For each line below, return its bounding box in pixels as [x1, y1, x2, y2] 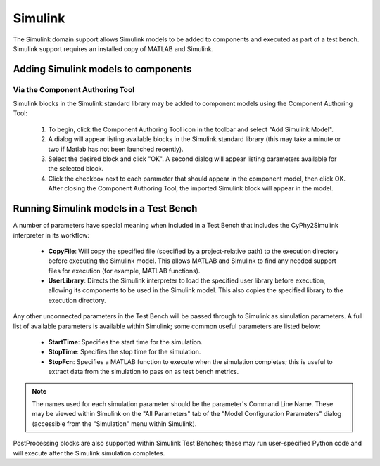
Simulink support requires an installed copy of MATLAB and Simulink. [13, 44, 214, 53]
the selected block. [48, 164, 104, 173]
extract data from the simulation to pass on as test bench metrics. [48, 368, 239, 376]
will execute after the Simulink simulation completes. [13, 448, 165, 457]
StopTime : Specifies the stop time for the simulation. [48, 348, 201, 356]
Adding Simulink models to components [13, 63, 192, 75]
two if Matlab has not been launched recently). [48, 145, 184, 153]
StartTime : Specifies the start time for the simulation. [48, 338, 203, 347]
